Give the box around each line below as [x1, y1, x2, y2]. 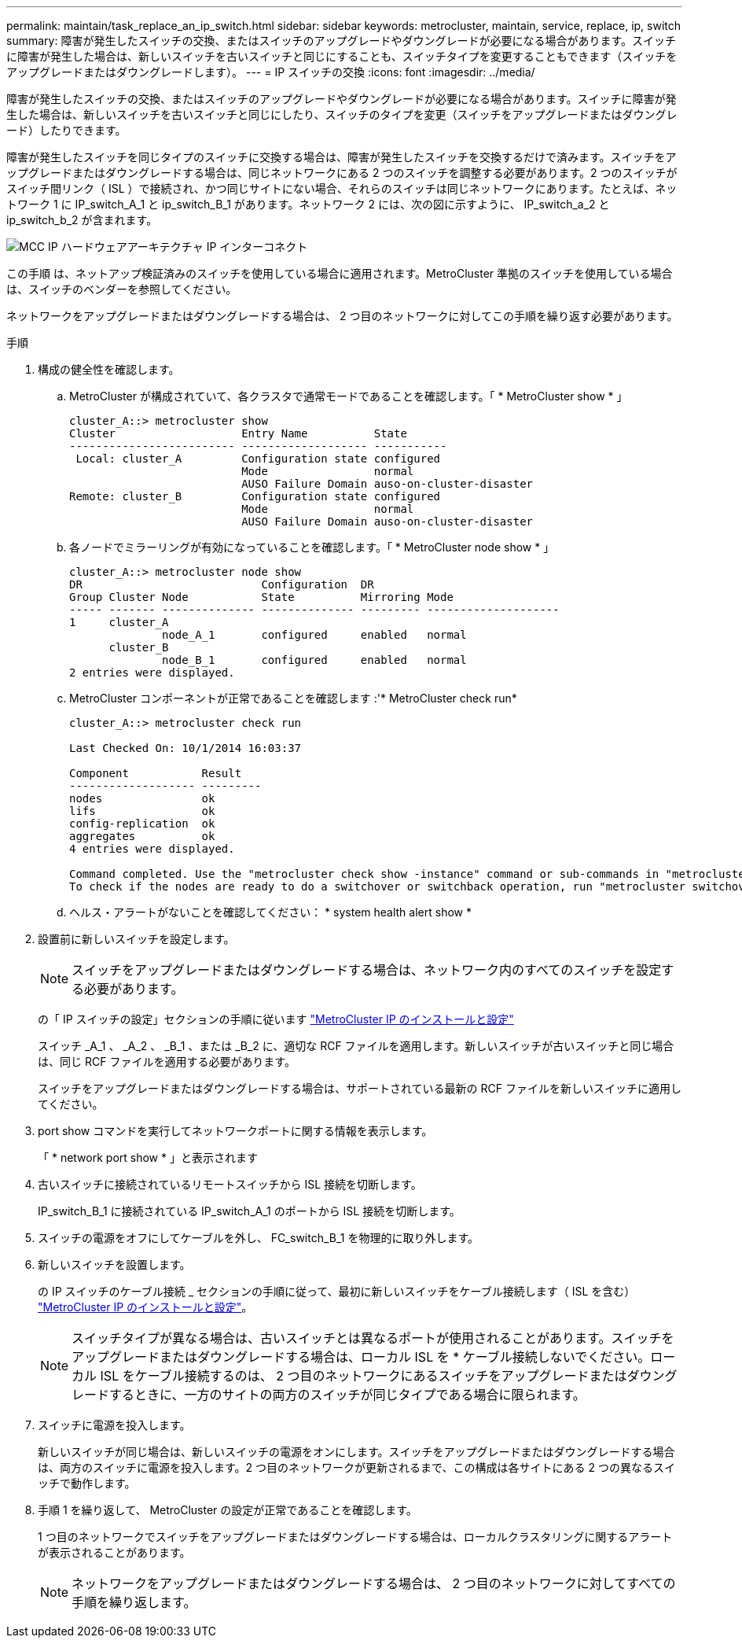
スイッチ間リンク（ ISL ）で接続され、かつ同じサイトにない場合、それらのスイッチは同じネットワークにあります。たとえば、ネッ [6, 182, 678, 195]
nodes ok [69, 792, 215, 805]
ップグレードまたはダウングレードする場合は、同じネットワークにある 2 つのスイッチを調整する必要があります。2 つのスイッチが [6, 166, 678, 179]
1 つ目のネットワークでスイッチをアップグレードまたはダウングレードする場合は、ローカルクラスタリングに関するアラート [38, 1530, 673, 1543]
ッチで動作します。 [38, 1476, 136, 1490]
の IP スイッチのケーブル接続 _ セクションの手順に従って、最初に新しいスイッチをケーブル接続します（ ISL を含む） [38, 1285, 636, 1298]
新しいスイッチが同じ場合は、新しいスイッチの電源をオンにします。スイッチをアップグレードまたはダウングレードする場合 [38, 1445, 675, 1458]
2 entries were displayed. [69, 666, 235, 679]
